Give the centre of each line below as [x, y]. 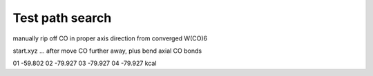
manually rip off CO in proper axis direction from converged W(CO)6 [110, 38]
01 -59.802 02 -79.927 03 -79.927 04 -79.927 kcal [85, 63]
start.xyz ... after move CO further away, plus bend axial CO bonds [107, 51]
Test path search [62, 18]
